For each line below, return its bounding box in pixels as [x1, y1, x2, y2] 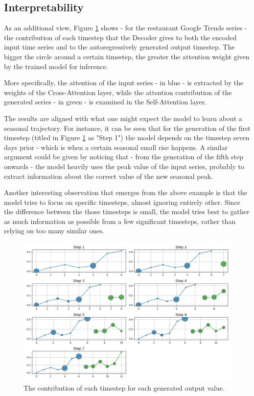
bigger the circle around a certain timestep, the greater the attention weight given [4, 51, 250, 61]
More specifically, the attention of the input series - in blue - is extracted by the [4, 77, 244, 88]
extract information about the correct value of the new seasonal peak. [4, 171, 213, 181]
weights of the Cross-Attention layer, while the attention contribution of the [4, 87, 232, 97]
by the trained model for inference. [4, 61, 108, 71]
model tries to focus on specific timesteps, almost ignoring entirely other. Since [4, 197, 240, 207]
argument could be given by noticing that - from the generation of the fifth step [4, 151, 244, 162]
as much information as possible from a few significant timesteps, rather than [4, 216, 236, 226]
